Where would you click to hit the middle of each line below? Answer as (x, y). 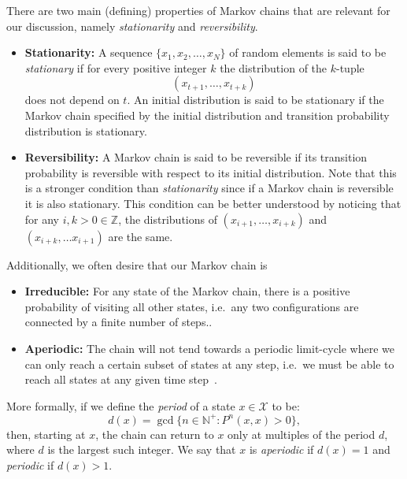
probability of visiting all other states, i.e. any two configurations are (192, 306)
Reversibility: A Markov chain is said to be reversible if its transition (196, 157)
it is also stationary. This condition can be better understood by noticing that (213, 203)
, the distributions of (168, 219)
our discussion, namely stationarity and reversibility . (132, 26)
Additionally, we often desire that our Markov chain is (137, 264)
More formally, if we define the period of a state (121, 405)
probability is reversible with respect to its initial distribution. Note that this (211, 172)
